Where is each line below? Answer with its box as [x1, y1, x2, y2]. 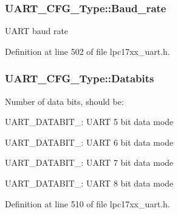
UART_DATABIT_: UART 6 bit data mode [5, 135, 174, 148]
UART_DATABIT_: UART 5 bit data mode [5, 115, 174, 128]
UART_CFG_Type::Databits [5, 71, 154, 86]
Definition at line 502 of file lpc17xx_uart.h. [5, 45, 170, 57]
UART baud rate [5, 24, 69, 37]
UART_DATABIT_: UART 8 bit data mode [5, 177, 174, 189]
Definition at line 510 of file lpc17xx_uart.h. [5, 197, 170, 210]
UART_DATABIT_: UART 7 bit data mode [5, 156, 174, 169]
